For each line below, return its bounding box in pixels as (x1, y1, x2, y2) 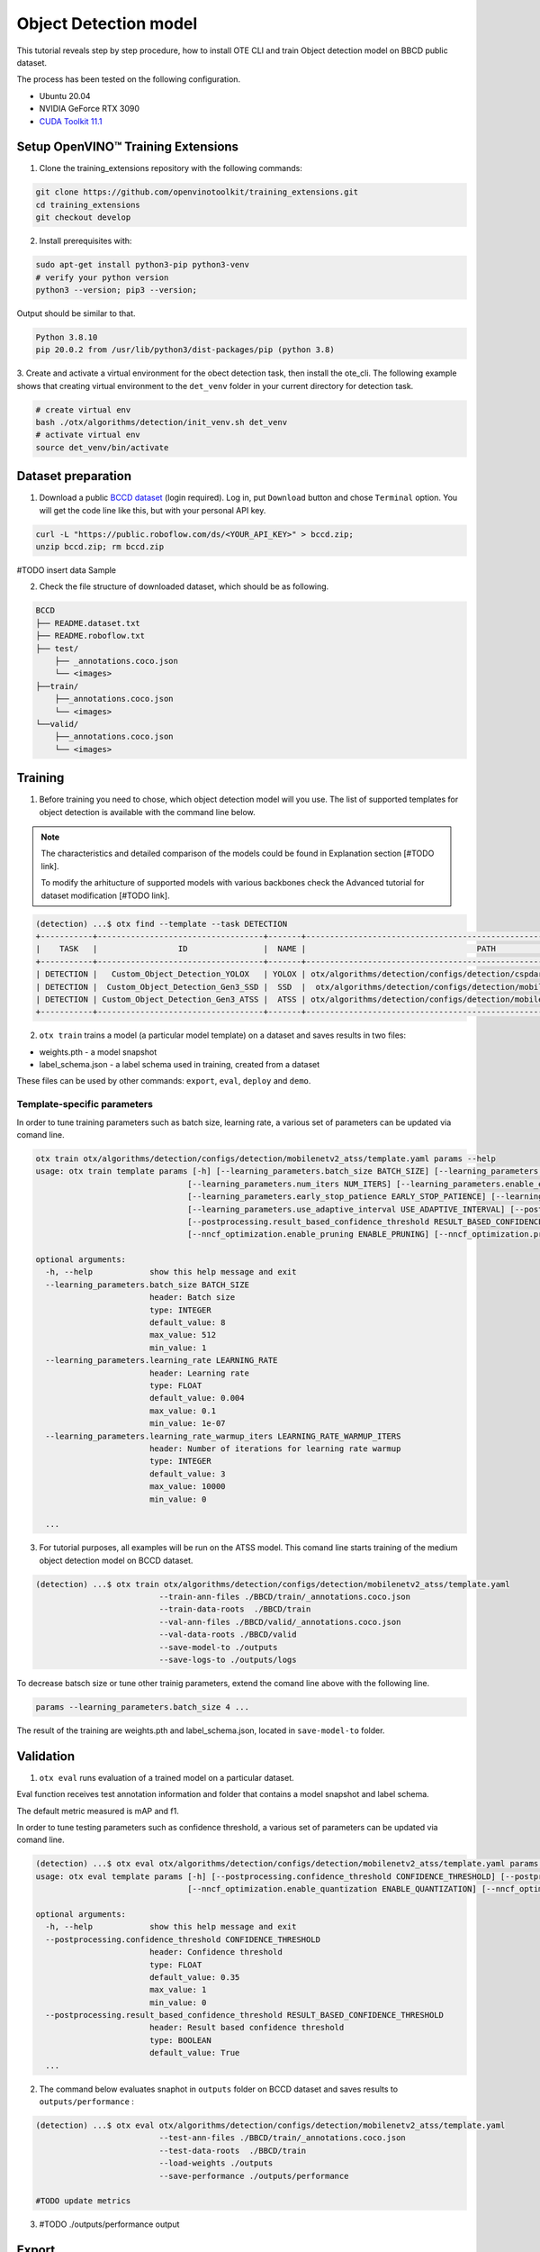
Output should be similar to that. (16, 307, 136, 319)
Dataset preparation (16, 468, 132, 484)
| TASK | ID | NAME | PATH (35, 944, 497, 954)
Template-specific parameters (16, 1098, 153, 1111)
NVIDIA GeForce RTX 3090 (39, 104, 139, 114)
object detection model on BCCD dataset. (39, 1555, 193, 1566)
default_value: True (148, 2048, 240, 2058)
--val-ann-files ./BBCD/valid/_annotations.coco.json (158, 1617, 401, 1627)
